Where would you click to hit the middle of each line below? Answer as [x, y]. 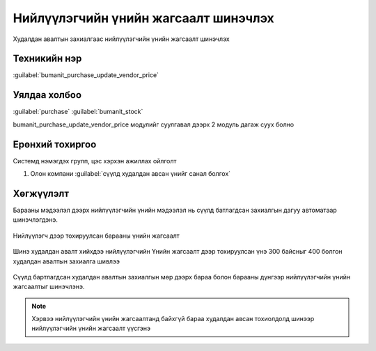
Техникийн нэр [47, 59]
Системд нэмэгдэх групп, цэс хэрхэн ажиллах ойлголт [95, 161]
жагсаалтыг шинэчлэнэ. [49, 287]
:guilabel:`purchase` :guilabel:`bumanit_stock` [78, 112]
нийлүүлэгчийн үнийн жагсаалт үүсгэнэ [91, 328]
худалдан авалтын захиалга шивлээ [66, 261]
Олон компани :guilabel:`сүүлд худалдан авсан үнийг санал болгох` [131, 174]
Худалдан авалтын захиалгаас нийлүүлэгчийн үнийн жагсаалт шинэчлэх [121, 39]
